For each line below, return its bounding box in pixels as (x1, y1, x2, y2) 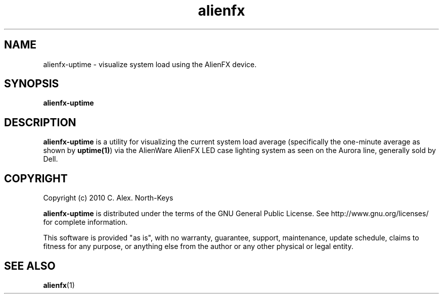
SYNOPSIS (4, 77, 59, 90)
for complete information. (43, 218, 128, 227)
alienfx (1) (43, 280, 75, 289)
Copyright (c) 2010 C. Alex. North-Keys (43, 193, 173, 203)
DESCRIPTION (4, 116, 76, 129)
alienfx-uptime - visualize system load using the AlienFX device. (43, 60, 257, 69)
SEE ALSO (4, 259, 56, 272)
